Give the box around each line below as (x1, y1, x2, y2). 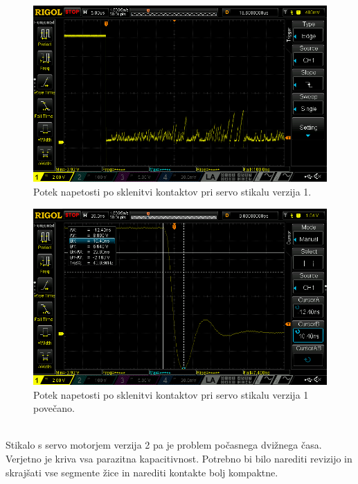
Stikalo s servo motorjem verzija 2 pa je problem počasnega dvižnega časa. (6, 438, 322, 452)
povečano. (33, 401, 75, 415)
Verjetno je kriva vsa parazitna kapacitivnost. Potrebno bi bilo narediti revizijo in (6, 451, 352, 465)
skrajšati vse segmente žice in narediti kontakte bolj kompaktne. (6, 465, 278, 479)
